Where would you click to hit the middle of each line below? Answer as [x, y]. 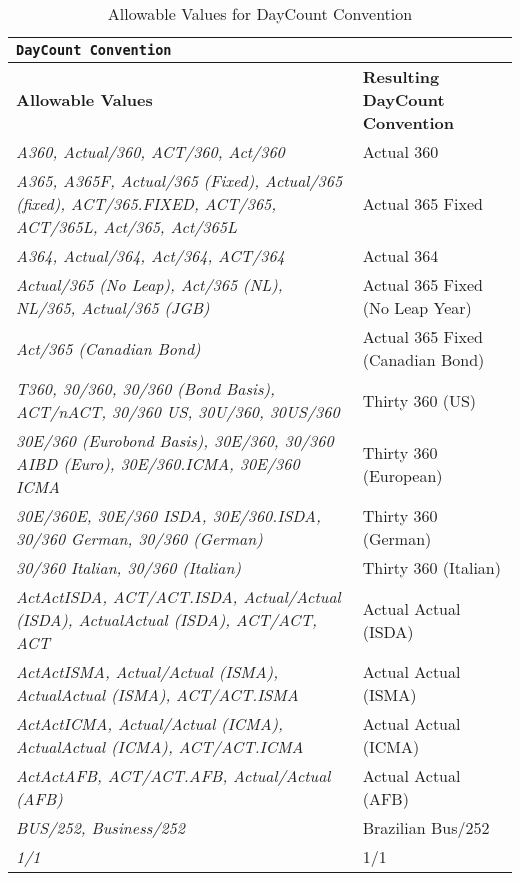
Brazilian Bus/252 [426, 827]
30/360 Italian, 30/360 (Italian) [128, 567]
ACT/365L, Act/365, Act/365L [126, 226]
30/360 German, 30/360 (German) [139, 538]
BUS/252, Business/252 [100, 827]
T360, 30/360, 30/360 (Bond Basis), [145, 388]
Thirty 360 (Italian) [431, 567]
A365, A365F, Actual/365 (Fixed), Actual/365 [179, 180]
